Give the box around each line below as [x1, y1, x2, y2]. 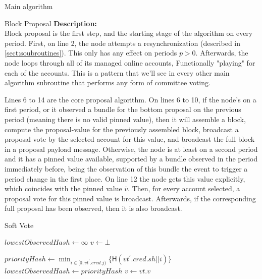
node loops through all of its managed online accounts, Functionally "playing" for [5, 57, 255, 68]
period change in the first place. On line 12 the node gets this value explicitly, [5, 173, 245, 184]
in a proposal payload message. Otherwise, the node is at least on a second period [5, 143, 258, 154]
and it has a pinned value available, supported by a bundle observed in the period [5, 153, 258, 164]
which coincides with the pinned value [5, 183, 122, 194]
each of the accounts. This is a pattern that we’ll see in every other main [5, 67, 230, 78]
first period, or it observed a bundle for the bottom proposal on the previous [5, 104, 241, 115]
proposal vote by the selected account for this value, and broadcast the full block [5, 134, 255, 144]
